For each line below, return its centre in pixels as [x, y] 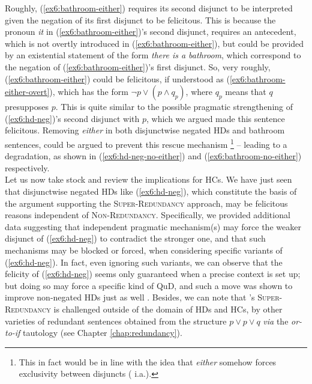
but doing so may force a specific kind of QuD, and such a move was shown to [149, 285]
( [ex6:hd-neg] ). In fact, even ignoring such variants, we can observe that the [144, 262]
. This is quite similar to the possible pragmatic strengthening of [174, 107]
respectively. [27, 167]
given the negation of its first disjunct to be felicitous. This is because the [140, 20]
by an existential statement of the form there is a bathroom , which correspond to [153, 55]
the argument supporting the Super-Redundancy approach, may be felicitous [146, 203]
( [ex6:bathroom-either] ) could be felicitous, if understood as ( [117, 78]
